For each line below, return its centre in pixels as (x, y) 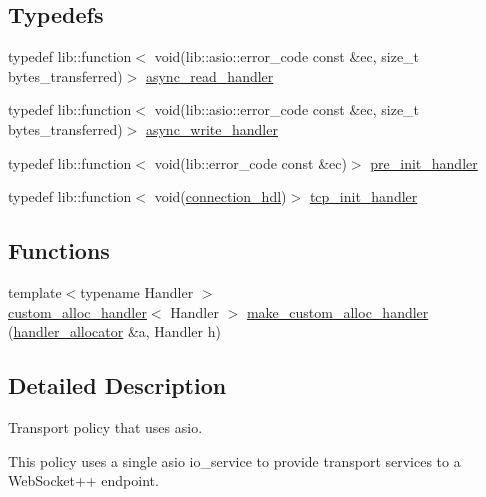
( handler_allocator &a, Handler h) (114, 331)
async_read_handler (209, 75)
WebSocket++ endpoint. (83, 480)
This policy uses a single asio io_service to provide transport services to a (234, 460)
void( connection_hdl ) (220, 196)
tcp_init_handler (363, 196)
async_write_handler (211, 128)
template (35, 291)
